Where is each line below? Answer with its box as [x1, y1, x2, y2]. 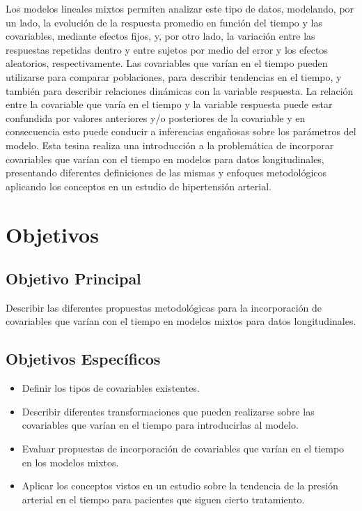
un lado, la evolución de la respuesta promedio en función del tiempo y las [6, 15, 322, 29]
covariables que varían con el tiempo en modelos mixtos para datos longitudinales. [6, 314, 356, 328]
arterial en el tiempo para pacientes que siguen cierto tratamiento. [22, 491, 305, 506]
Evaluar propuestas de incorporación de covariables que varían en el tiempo [22, 441, 345, 456]
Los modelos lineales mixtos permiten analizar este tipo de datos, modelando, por [6, 1, 354, 15]
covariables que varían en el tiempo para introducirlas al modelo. [22, 418, 299, 432]
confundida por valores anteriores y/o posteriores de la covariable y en [6, 110, 306, 125]
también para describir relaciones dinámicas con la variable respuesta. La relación [6, 83, 354, 98]
